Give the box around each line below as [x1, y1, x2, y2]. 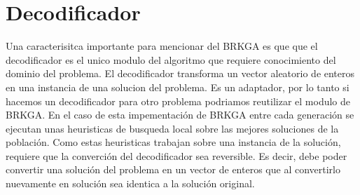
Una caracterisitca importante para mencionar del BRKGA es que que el [6, 39, 318, 53]
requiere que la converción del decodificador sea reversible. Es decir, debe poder [6, 148, 347, 163]
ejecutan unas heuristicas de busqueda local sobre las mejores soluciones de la [6, 121, 339, 135]
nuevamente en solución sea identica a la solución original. [6, 176, 255, 191]
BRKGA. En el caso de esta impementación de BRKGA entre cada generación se [6, 107, 354, 122]
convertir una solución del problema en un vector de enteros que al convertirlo [6, 162, 340, 177]
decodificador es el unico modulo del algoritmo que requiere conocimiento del [6, 52, 336, 67]
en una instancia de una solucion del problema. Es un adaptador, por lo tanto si [6, 79, 349, 94]
